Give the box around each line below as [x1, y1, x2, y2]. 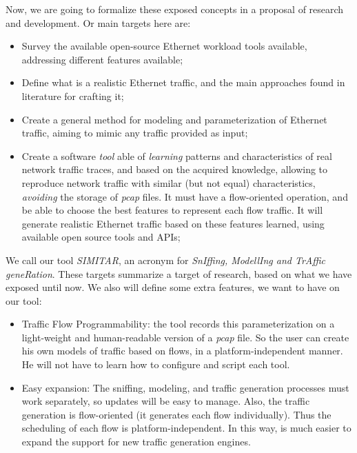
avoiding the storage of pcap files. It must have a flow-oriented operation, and [21, 189, 348, 203]
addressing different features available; [21, 52, 183, 66]
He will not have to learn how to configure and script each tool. [21, 357, 290, 372]
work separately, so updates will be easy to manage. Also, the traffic [21, 394, 310, 408]
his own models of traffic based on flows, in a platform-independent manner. [21, 343, 343, 358]
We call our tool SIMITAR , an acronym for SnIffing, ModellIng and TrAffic [6, 252, 326, 267]
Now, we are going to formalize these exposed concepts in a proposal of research [6, 2, 344, 16]
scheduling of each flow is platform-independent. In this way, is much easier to [21, 421, 351, 435]
